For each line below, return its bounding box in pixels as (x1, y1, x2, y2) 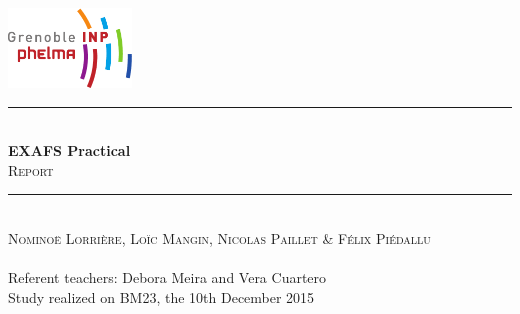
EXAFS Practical (8, 140, 131, 161)
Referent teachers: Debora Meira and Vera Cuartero (8, 267, 327, 288)
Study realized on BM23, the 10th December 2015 (8, 286, 315, 307)
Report (8, 159, 54, 180)
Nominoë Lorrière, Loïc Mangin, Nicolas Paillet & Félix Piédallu (8, 227, 431, 248)
